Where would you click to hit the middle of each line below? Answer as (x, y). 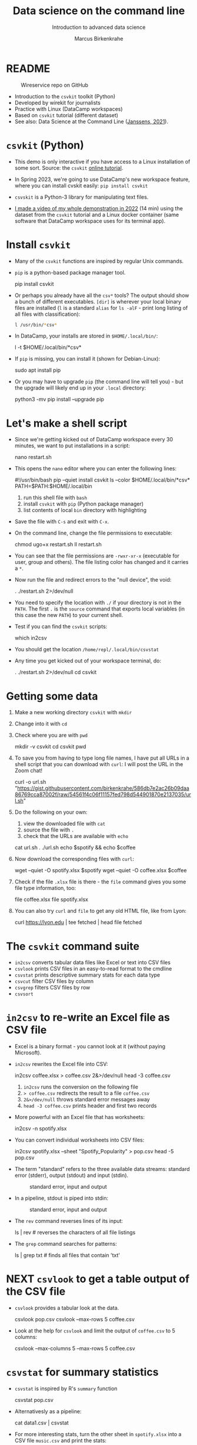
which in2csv (31, 638)
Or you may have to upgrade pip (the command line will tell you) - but (99, 382)
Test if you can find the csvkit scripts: (61, 626)
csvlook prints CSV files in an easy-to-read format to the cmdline (93, 969)
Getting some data (52, 696)
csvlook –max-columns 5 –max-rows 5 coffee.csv (75, 1348)
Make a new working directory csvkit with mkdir (73, 712)
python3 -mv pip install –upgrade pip (59, 400)
